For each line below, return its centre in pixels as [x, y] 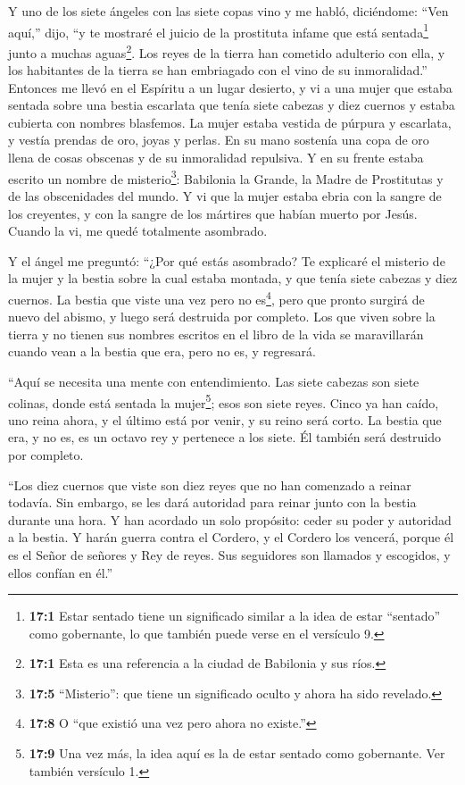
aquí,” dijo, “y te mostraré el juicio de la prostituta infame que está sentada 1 [218, 30]
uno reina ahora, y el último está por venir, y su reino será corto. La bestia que [225, 419]
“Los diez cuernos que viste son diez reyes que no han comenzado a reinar [210, 484]
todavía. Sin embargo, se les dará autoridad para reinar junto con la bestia [212, 502]
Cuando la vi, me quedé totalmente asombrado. [138, 231]
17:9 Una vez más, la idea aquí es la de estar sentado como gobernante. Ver [237, 753]
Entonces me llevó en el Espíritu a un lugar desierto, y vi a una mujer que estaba [230, 87]
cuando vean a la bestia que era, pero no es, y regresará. [162, 351]
